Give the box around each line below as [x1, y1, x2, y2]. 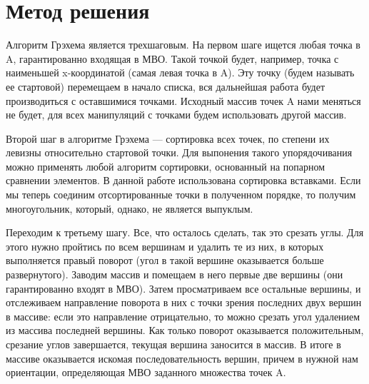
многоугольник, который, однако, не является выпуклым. [6, 201, 253, 216]
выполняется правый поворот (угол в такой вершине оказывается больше [6, 253, 324, 268]
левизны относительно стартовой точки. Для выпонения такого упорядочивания [6, 145, 353, 160]
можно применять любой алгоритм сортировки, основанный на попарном [6, 158, 325, 173]
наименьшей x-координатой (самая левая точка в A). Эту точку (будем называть [6, 65, 355, 80]
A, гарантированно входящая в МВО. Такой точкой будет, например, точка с [6, 51, 339, 66]
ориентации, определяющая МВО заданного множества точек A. [6, 365, 286, 380]
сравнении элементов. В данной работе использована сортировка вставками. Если [6, 173, 361, 188]
